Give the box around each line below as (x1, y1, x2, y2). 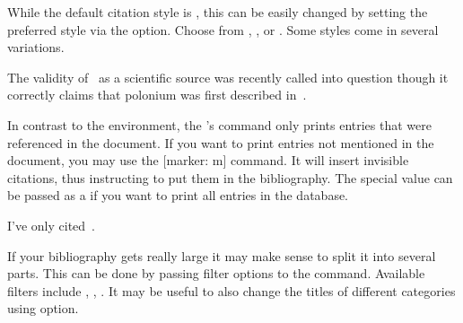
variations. (7, 38, 65, 57)
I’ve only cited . (7, 215, 96, 234)
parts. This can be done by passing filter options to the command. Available (7, 264, 425, 283)
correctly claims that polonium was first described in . (7, 85, 307, 104)
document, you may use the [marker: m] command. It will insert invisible (7, 151, 409, 170)
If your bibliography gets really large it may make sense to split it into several (7, 246, 436, 265)
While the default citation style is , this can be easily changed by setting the (7, 3, 428, 21)
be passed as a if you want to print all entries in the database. (7, 186, 349, 205)
